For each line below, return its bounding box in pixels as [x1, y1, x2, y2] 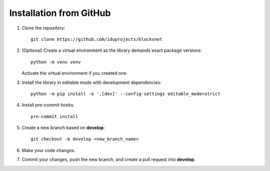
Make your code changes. [21, 147, 76, 153]
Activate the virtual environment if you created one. [21, 70, 127, 76]
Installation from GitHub [9, 7, 111, 18]
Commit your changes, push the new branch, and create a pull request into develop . [21, 157, 196, 163]
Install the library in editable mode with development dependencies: [21, 79, 162, 85]
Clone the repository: [21, 25, 65, 31]
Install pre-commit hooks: [21, 102, 74, 108]
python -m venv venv [30, 59, 81, 65]
